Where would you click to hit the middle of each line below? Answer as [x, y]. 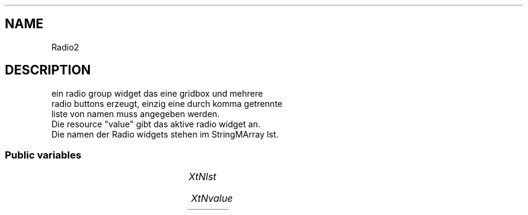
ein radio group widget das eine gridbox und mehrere [157, 93]
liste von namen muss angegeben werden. [136, 114]
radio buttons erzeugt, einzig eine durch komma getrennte [167, 103]
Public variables [43, 155]
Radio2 [65, 47]
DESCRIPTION [48, 70]
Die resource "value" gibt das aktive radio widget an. [156, 124]
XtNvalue [212, 198]
